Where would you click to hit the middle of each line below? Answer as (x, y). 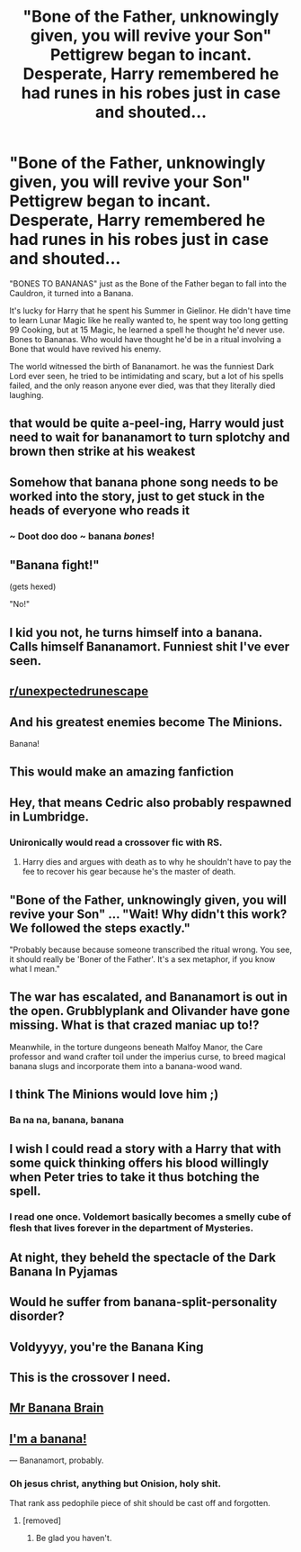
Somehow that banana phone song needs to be (144, 482)
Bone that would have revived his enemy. (85, 349)
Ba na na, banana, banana (66, 1121)
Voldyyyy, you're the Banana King (106, 1347)
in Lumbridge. (49, 817)
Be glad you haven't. (74, 1538)
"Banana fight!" (55, 565)
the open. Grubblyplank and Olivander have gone (150, 1011)
